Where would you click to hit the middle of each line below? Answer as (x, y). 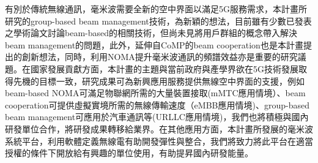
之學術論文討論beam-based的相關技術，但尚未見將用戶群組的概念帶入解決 (151, 33)
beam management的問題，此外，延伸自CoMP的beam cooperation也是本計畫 (154, 44)
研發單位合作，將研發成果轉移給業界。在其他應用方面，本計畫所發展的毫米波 (159, 128)
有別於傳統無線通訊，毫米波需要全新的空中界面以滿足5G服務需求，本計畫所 (156, 9)
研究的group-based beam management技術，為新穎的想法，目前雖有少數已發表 (158, 21)
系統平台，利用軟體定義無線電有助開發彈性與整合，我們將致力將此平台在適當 (159, 141)
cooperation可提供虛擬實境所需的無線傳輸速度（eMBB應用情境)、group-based (157, 104)
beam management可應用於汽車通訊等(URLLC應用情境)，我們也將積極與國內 (157, 117)
